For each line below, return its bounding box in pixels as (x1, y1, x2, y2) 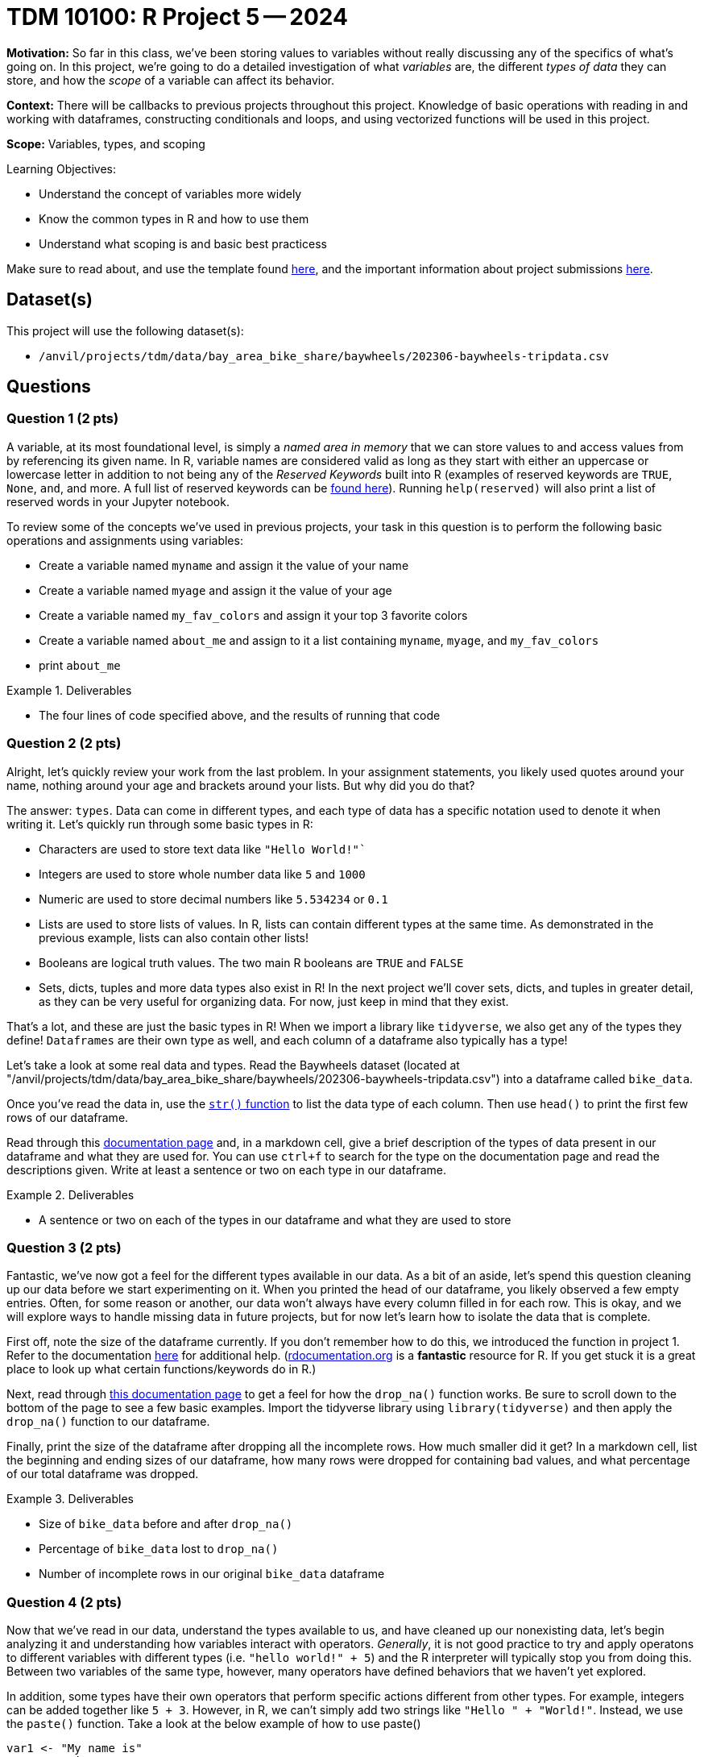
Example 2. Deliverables (6, 1187, 135, 1202)
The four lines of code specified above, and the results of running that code (39, 708, 441, 722)
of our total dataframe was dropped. (6, 1467, 199, 1481)
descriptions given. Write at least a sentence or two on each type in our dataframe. (6, 1162, 447, 1177)
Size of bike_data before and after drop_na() (39, 1517, 293, 1531)
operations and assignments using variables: (6, 533, 243, 547)
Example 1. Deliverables (6, 683, 132, 697)
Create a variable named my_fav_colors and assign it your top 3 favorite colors (39, 608, 468, 622)
